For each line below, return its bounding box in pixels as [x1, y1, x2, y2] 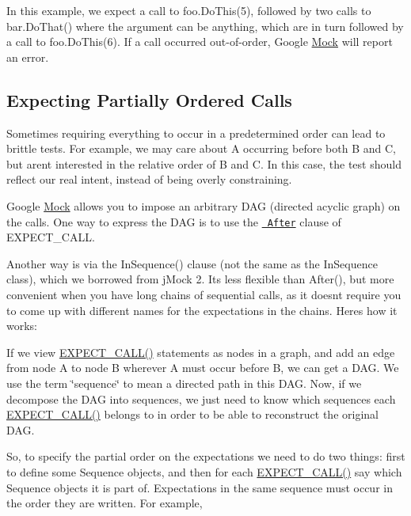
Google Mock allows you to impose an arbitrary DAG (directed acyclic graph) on [6, 197, 401, 214]
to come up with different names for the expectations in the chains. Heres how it [6, 302, 398, 318]
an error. [6, 48, 49, 65]
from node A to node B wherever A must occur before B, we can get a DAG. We [6, 359, 399, 376]
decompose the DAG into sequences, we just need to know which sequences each [6, 390, 396, 407]
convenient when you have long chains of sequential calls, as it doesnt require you [6, 286, 401, 302]
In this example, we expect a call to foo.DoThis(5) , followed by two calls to [6, 2, 371, 18]
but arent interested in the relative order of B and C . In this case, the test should [6, 155, 401, 172]
